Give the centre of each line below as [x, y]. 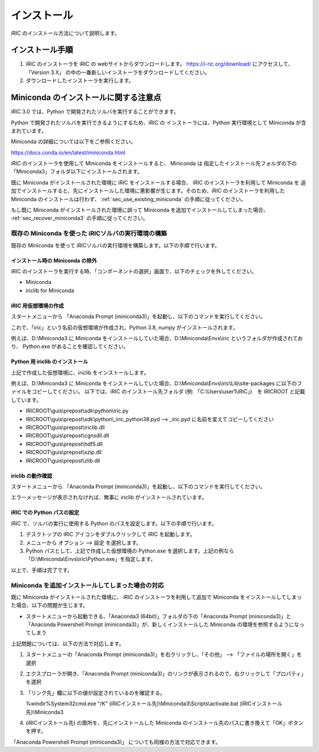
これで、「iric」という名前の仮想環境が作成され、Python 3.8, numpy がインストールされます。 [125, 327]
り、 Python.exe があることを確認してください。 [70, 347]
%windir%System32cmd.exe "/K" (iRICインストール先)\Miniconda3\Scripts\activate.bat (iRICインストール [154, 703]
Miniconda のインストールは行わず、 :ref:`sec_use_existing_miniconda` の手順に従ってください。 [128, 199]
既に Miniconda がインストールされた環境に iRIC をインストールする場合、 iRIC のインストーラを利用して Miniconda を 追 [159, 182]
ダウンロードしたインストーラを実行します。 [80, 80]
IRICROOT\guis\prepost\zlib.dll [63, 460]
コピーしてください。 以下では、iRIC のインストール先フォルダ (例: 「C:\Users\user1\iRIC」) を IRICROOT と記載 [168, 392]
